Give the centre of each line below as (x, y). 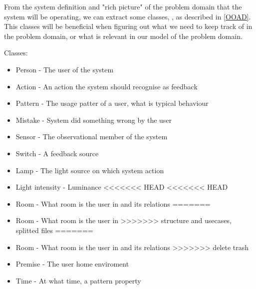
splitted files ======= (54, 230)
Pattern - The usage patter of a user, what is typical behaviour (112, 103)
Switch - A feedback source (57, 153)
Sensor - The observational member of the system (92, 137)
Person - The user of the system (65, 69)
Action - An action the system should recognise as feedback (107, 86)
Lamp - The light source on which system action (90, 170)
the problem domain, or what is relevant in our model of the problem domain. (123, 36)
